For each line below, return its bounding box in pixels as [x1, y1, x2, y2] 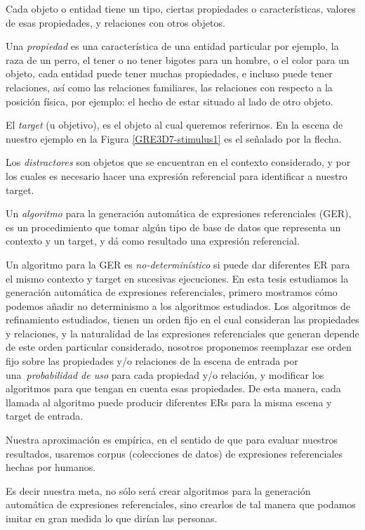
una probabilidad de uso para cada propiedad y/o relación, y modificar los [6, 367, 324, 382]
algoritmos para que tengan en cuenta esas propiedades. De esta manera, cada [6, 381, 341, 396]
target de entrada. [6, 408, 84, 423]
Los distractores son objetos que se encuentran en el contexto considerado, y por [6, 155, 351, 169]
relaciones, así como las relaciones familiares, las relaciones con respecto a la [6, 79, 333, 94]
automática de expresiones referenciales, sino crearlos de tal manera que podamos [6, 497, 356, 512]
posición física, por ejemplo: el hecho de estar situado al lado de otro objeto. [6, 93, 333, 108]
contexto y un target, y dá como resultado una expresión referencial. [6, 233, 300, 248]
